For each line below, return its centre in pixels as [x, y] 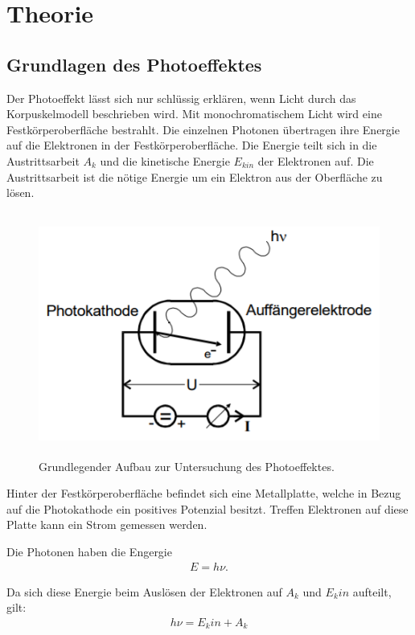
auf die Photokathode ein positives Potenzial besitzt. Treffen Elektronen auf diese [207, 508]
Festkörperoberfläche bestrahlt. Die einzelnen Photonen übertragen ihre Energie [203, 129]
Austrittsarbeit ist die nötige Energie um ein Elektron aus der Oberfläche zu [195, 176]
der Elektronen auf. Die [316, 160]
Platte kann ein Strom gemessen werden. [107, 524]
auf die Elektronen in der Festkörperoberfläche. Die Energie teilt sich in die [192, 145]
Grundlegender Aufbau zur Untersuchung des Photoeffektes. [187, 466]
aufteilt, [372, 591]
